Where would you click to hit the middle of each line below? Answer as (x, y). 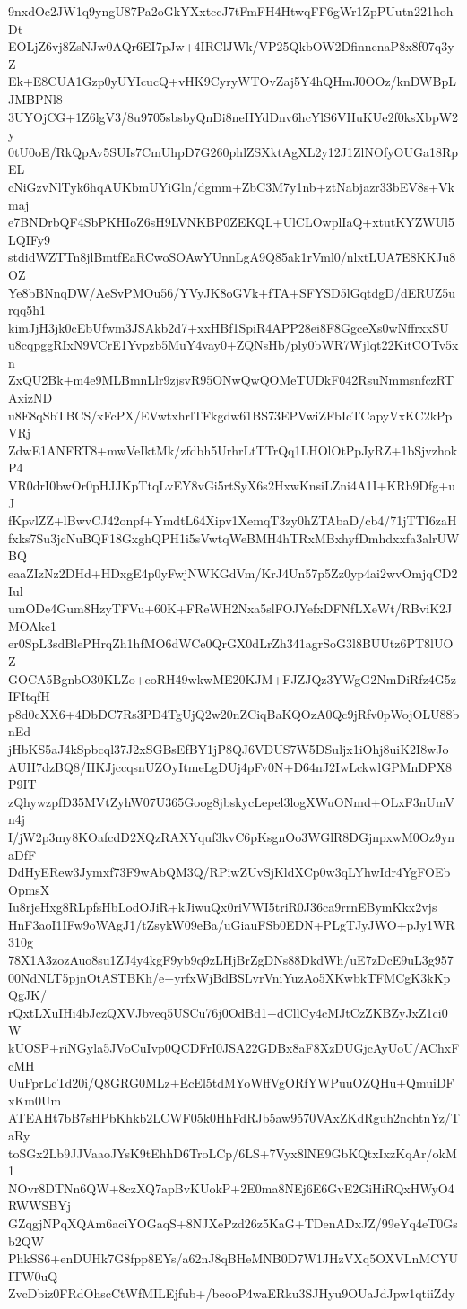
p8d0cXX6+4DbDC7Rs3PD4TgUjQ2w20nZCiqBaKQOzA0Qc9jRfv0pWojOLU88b (234, 713)
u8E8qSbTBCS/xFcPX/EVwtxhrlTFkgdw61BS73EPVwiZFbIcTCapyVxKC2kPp (230, 415)
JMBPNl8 (35, 98)
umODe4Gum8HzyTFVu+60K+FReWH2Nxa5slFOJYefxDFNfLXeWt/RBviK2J (230, 608)
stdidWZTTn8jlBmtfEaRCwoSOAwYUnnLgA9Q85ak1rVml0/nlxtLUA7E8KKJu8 (232, 257)
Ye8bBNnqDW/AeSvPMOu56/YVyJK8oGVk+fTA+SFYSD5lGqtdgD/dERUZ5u (232, 292)
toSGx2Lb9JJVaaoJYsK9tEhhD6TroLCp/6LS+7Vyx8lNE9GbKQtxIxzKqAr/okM (233, 1153)
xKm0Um (35, 1100)
